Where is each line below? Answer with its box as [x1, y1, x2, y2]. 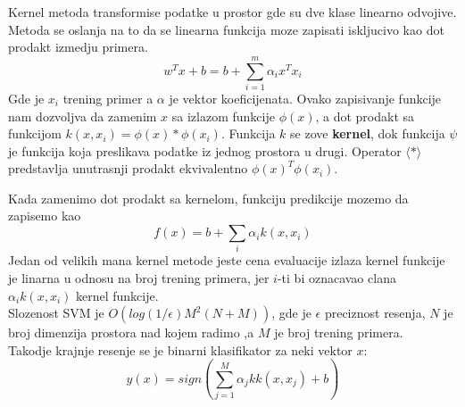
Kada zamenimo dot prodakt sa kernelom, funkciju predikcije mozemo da [8, 188, 409, 207]
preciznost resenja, [324, 303, 426, 322]
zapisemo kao [8, 206, 81, 225]
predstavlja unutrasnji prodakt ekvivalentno [8, 159, 248, 178]
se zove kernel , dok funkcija [290, 124, 445, 143]
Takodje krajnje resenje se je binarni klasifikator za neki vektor [8, 340, 353, 359]
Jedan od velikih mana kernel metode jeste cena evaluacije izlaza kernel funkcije [8, 251, 445, 270]
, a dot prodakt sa [315, 106, 415, 125]
